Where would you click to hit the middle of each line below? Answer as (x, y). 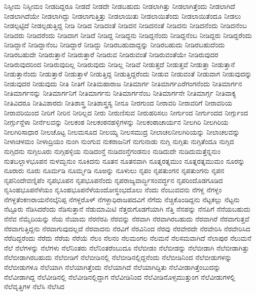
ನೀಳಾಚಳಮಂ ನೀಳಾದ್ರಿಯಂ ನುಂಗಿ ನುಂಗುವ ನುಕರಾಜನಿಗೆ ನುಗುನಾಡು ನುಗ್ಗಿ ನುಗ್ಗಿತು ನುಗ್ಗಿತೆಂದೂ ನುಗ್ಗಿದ (119, 141)
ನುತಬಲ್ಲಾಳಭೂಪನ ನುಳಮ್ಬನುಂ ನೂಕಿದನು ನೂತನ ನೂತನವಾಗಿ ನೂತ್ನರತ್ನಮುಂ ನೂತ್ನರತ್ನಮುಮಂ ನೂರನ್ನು (125, 161)
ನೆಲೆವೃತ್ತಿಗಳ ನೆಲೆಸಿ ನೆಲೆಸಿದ (34, 286)
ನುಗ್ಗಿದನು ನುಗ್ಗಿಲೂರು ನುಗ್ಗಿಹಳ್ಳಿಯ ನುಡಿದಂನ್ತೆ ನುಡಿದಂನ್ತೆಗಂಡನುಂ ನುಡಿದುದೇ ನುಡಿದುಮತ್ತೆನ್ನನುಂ (112, 151)
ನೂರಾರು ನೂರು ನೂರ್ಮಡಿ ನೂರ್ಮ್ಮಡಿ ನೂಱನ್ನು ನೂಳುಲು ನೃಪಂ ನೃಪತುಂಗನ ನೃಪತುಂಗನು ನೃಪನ (114, 170)
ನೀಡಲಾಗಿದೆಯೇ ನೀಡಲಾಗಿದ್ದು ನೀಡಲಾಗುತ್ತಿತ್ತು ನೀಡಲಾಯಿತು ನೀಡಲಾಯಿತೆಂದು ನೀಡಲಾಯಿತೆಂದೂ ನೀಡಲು (123, 16)
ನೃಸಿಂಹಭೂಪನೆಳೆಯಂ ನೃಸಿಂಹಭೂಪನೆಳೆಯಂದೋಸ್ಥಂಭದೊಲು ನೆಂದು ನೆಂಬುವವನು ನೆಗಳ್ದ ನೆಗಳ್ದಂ (113, 190)
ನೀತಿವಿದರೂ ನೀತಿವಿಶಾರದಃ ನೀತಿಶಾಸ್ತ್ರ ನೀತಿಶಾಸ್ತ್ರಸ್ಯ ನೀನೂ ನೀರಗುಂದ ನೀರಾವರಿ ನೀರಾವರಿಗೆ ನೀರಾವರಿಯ (118, 102)
